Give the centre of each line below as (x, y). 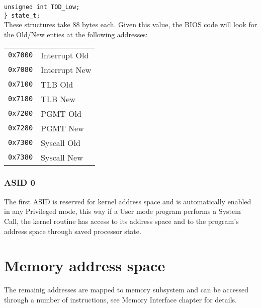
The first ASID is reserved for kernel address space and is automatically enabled (128, 201)
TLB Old (57, 84)
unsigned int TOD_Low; (42, 7)
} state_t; (22, 15)
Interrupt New (66, 69)
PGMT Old (61, 113)
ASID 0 (20, 182)
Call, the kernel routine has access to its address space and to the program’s (121, 221)
